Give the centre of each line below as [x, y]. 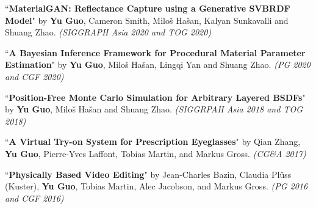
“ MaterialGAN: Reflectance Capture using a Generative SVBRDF [148, 8]
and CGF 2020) [34, 76]
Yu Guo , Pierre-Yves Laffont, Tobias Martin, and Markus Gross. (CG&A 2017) [156, 153]
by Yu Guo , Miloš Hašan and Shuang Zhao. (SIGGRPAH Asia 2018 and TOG [154, 109]
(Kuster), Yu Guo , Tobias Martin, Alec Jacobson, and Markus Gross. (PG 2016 [156, 186]
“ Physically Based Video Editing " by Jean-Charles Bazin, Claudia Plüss [148, 174]
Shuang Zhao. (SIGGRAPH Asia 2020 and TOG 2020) [108, 32]
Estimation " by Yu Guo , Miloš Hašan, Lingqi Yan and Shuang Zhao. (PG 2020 [158, 64]
